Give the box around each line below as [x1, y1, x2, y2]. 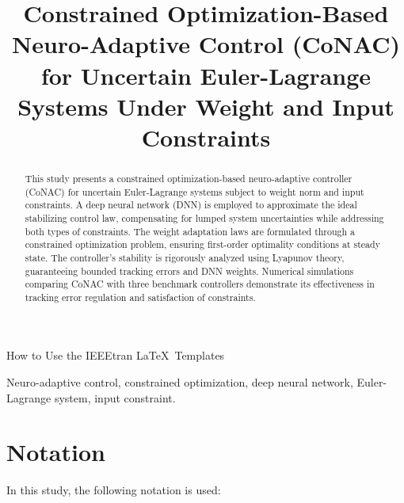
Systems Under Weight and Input [17, 90, 394, 122]
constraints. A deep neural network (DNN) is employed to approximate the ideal [25, 198, 357, 211]
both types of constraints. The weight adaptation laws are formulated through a [25, 224, 356, 238]
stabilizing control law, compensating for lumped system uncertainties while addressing [25, 211, 384, 224]
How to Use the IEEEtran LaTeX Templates [6, 347, 225, 364]
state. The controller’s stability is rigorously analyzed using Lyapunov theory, [25, 250, 345, 264]
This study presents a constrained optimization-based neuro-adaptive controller [25, 171, 353, 185]
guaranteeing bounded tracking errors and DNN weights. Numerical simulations [25, 264, 354, 277]
